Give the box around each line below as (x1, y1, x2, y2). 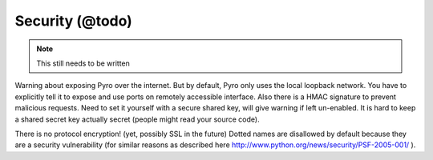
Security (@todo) (14, 12, 132, 30)
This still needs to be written (36, 58, 130, 68)
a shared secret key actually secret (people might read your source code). (14, 114, 260, 124)
